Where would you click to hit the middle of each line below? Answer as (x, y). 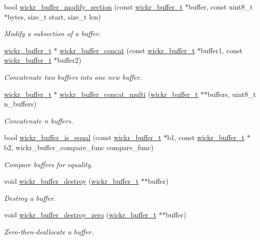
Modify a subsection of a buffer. (53, 33)
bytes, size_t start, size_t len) (54, 16)
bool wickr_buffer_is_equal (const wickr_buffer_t (83, 137)
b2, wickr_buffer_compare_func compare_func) (79, 147)
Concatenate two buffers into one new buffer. (73, 77)
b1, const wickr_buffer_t (206, 137)
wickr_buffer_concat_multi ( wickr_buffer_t (129, 94)
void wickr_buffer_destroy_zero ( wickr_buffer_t (80, 215)
